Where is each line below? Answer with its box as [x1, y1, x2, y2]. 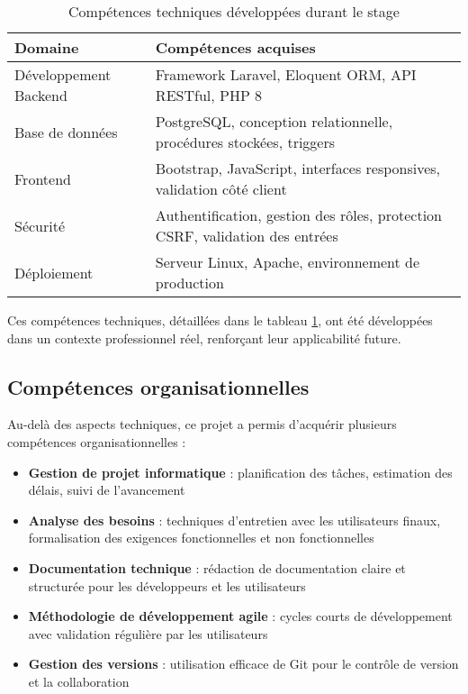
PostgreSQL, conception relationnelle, [155, 111, 393, 132]
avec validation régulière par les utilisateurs [28, 624, 268, 643]
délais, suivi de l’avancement [28, 480, 185, 499]
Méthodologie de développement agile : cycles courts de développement [28, 607, 453, 626]
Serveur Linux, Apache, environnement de [155, 251, 420, 272]
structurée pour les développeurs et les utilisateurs [28, 576, 306, 595]
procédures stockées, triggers [155, 132, 336, 152]
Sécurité [14, 215, 66, 236]
